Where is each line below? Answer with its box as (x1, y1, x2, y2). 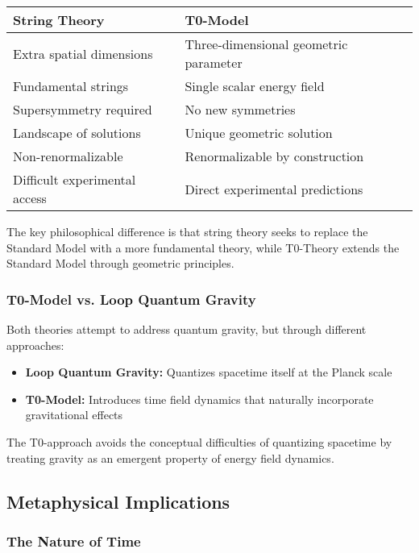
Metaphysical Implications (6, 489, 230, 513)
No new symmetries (185, 100, 296, 118)
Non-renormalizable (13, 147, 123, 165)
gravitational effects (25, 406, 123, 423)
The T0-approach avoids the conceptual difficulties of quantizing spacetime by (6, 433, 392, 450)
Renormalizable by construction (185, 147, 364, 165)
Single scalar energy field (185, 77, 325, 95)
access (13, 189, 47, 207)
